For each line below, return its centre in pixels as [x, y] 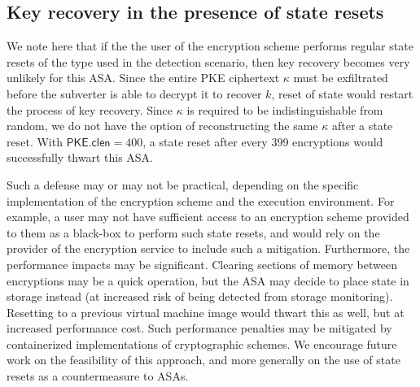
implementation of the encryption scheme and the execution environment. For [201, 200]
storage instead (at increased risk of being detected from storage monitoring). [200, 296]
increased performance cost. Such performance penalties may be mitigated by [199, 328]
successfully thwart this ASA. [80, 157]
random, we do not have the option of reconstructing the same [162, 126]
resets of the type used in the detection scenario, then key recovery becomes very [208, 61]
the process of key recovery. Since [90, 109]
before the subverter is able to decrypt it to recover [134, 93]
